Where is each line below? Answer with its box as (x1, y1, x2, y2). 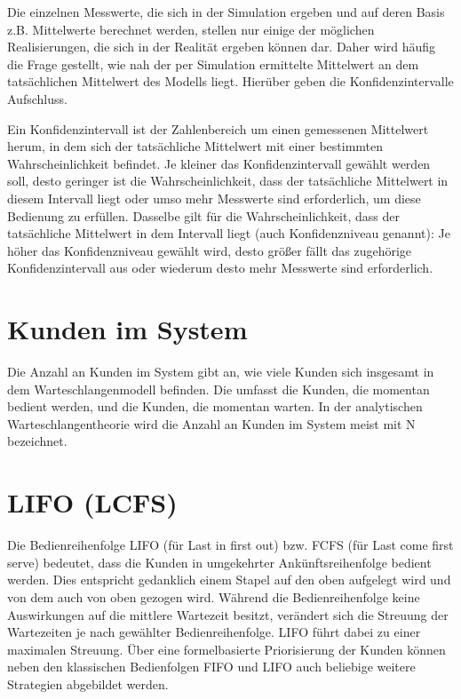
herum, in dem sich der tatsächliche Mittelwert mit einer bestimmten (7, 137, 384, 155)
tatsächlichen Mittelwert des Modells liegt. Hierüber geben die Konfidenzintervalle (7, 72, 454, 91)
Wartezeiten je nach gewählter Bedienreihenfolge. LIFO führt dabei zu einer (7, 623, 421, 641)
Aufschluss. (7, 89, 68, 107)
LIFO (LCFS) (7, 484, 178, 520)
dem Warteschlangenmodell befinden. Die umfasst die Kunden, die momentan (7, 379, 430, 398)
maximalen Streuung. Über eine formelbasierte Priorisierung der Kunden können (7, 639, 446, 658)
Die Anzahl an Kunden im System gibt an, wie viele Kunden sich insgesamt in (7, 362, 434, 381)
